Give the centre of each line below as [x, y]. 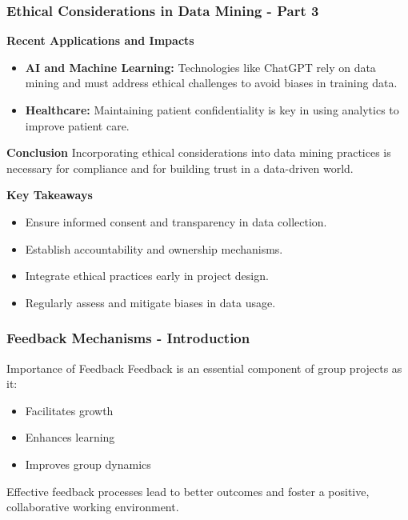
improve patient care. [77, 125]
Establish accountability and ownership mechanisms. [154, 248]
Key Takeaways [50, 195]
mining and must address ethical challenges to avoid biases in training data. [211, 83]
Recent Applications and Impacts [100, 40]
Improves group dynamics [88, 464]
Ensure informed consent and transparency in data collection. [176, 221]
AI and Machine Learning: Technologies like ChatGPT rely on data [200, 67]
